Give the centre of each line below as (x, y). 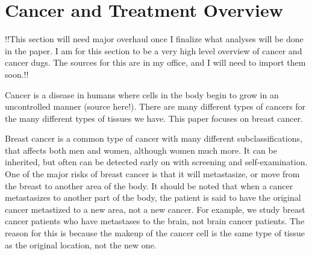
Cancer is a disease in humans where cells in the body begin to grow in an (142, 94)
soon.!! (17, 74)
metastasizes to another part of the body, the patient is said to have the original (153, 197)
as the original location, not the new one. (81, 244)
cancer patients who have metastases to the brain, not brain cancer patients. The (155, 221)
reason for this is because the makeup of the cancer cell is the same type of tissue (155, 233)
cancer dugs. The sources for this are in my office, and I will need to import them (155, 62)
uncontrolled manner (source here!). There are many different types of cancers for (155, 106)
